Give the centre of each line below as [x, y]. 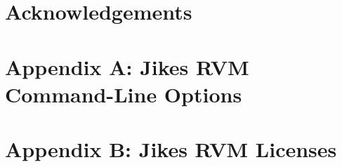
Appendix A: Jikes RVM [127, 66]
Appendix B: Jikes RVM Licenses [171, 149]
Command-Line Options [124, 94]
